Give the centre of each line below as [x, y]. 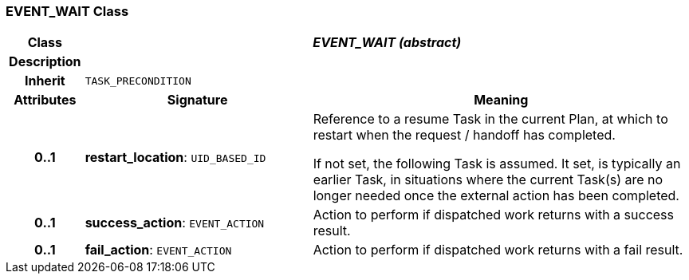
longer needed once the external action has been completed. [496, 196]
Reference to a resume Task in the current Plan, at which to [490, 119]
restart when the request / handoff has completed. [464, 135]
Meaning [501, 100]
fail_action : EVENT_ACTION [158, 250]
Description [45, 62]
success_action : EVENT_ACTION [175, 223]
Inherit [45, 81]
